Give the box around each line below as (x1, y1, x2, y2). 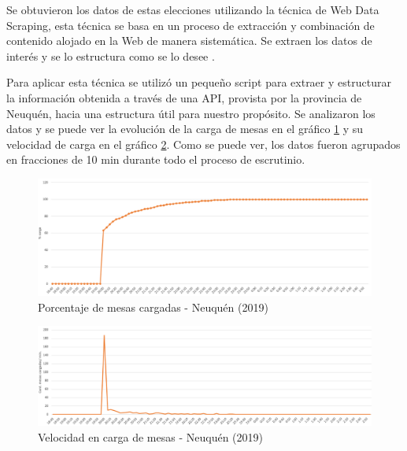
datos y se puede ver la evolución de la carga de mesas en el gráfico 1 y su (6, 120, 364, 137)
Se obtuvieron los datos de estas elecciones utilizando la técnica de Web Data (6, 2, 379, 17)
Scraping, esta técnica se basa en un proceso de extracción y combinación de (6, 17, 375, 33)
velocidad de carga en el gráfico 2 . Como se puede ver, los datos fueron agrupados (6, 135, 401, 152)
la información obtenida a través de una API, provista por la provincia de (6, 89, 362, 105)
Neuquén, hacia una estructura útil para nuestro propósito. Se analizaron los (6, 105, 376, 121)
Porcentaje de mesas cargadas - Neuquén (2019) (38, 298, 268, 315)
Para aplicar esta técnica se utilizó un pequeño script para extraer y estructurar (6, 74, 391, 91)
